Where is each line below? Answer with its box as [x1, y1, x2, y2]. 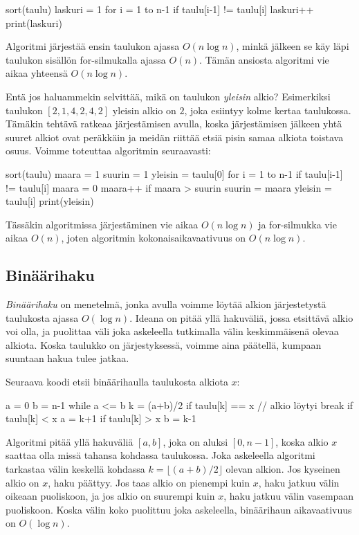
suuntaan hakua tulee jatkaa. [6, 351, 129, 365]
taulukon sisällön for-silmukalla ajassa [6, 52, 166, 66]
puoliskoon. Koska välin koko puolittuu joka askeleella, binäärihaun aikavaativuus [6, 502, 352, 516]
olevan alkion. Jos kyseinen [225, 462, 340, 476]
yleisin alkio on [112, 102, 176, 117]
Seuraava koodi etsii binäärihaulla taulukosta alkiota [6, 374, 228, 389]
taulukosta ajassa [6, 310, 79, 325]
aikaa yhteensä [6, 66, 68, 80]
